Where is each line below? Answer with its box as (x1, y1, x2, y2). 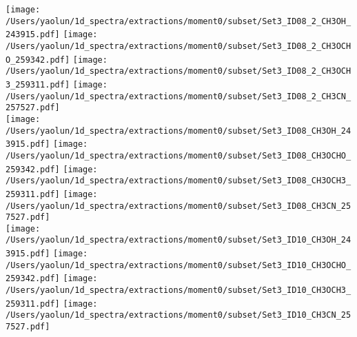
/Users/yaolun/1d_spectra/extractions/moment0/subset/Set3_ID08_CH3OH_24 (6, 125, 351, 136)
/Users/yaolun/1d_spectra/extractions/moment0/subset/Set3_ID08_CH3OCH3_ (6, 176, 351, 186)
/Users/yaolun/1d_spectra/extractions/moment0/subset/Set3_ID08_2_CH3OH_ (6, 16, 351, 26)
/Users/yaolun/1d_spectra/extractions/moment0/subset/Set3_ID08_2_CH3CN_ (6, 91, 351, 101)
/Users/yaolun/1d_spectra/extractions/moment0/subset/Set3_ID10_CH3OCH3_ (6, 285, 351, 296)
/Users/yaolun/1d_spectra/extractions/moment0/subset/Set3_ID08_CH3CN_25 (6, 201, 351, 211)
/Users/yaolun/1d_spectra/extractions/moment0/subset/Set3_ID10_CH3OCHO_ (6, 260, 351, 270)
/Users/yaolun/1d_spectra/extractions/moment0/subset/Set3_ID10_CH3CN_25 (6, 310, 351, 320)
